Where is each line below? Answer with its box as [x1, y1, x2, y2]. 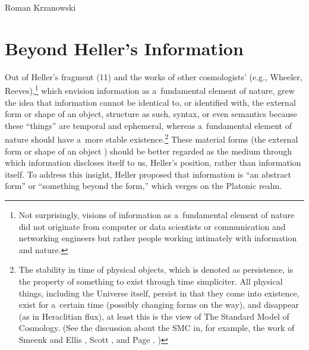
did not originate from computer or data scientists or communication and [18, 220, 286, 232]
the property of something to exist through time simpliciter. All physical [18, 275, 283, 287]
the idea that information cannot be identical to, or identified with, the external [5, 96, 296, 108]
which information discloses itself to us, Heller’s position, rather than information [5, 156, 301, 169]
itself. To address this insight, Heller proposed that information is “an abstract [5, 168, 291, 180]
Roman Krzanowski [5, 1, 76, 13]
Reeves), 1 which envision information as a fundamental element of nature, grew [5, 83, 295, 96]
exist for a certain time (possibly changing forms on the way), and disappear [18, 298, 299, 311]
